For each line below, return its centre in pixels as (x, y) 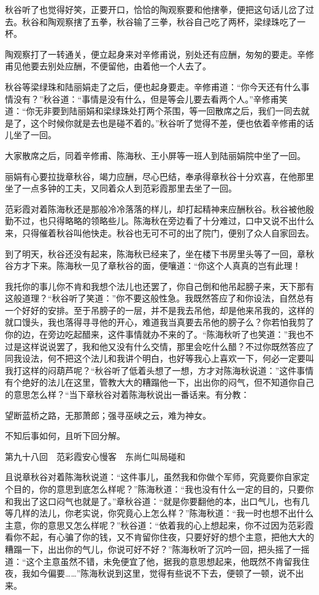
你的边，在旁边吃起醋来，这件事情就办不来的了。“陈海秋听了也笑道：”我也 (155, 334)
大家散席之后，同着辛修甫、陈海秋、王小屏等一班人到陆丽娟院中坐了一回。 (155, 155)
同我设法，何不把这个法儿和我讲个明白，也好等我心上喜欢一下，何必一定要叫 (159, 358)
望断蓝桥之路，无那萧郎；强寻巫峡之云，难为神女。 (108, 415)
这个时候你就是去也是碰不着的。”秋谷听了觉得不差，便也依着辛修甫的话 (172, 122)
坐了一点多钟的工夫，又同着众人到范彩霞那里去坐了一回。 (121, 188)
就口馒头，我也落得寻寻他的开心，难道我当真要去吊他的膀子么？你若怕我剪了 (159, 322)
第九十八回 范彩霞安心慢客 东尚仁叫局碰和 (95, 456)
